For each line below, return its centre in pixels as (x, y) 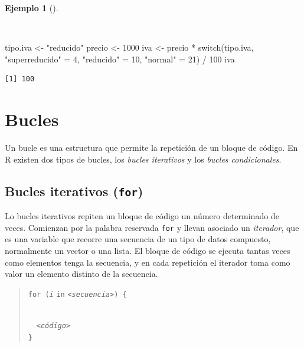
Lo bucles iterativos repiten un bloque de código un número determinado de (142, 216)
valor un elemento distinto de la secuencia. (81, 274)
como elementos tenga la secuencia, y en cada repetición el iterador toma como (148, 262)
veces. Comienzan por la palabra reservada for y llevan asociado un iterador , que (152, 227)
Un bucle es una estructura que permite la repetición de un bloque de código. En (151, 148)
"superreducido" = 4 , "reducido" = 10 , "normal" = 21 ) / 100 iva (120, 59)
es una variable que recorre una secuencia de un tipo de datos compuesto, (138, 239)
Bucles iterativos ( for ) (74, 191)
